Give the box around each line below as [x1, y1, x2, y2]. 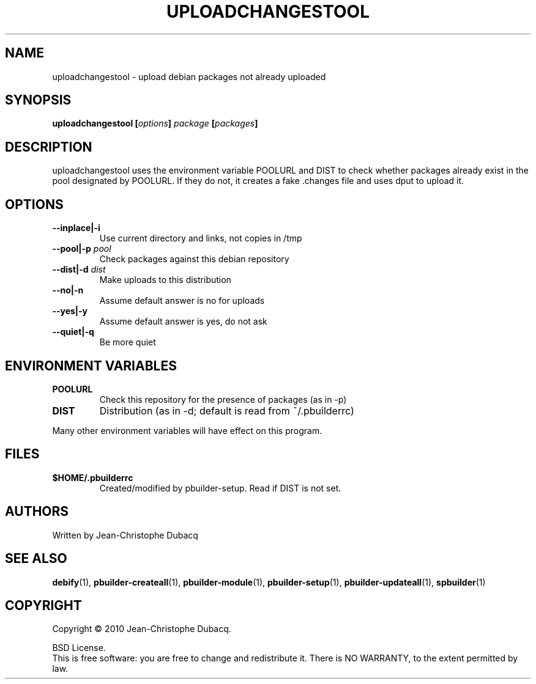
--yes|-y [52, 306, 88, 317]
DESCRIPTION [5, 139, 92, 155]
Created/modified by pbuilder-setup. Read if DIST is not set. [99, 482, 341, 493]
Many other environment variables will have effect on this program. [52, 425, 322, 436]
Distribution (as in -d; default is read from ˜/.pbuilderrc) [99, 404, 354, 417]
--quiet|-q [52, 326, 94, 337]
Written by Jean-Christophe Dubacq [52, 529, 198, 540]
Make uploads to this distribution [99, 274, 231, 285]
